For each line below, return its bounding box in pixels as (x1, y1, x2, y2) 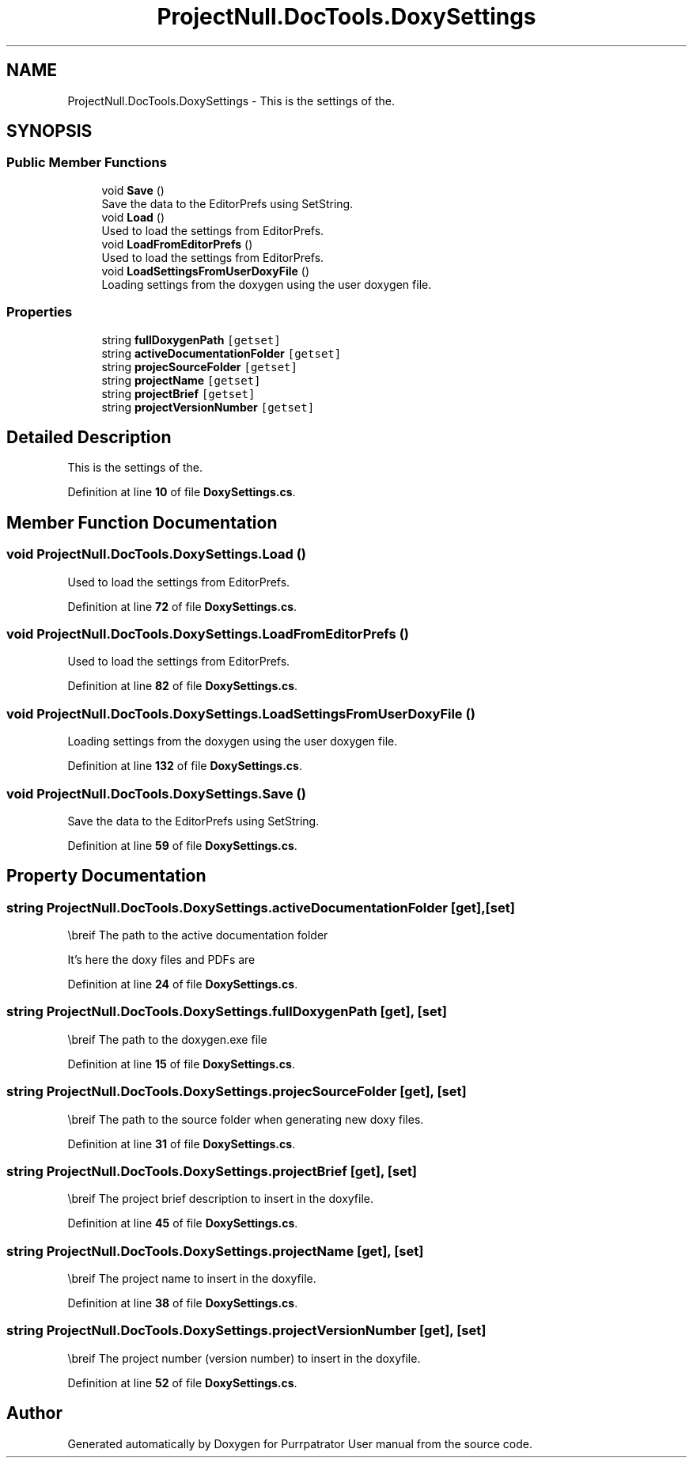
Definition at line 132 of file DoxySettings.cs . (67, 759, 302, 773)
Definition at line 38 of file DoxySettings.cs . (67, 1296, 298, 1310)
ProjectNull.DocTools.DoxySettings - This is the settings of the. (67, 93, 395, 108)
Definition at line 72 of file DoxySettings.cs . (67, 599, 297, 613)
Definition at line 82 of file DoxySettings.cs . (67, 679, 298, 693)
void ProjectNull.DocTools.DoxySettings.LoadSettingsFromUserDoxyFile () (6, 705, 475, 722)
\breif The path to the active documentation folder (67, 928, 328, 942)
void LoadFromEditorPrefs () (101, 237, 253, 251)
